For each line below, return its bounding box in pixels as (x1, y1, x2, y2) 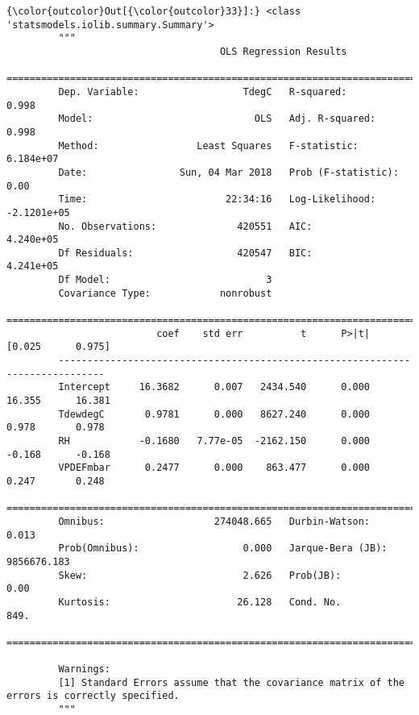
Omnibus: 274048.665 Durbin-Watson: (58, 515, 371, 527)
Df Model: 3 (58, 274, 272, 286)
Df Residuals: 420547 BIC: (58, 247, 313, 259)
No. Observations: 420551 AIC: (58, 220, 313, 232)
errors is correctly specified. (6, 690, 180, 702)
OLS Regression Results (219, 45, 347, 57)
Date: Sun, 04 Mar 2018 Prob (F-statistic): (58, 166, 399, 178)
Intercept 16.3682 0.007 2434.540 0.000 (58, 381, 371, 393)
